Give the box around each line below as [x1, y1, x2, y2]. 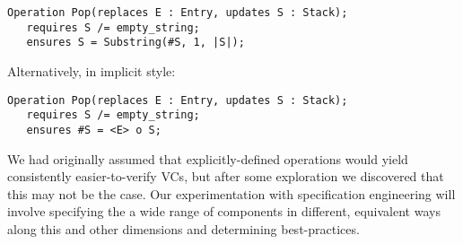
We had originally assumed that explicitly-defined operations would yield [7, 149, 408, 168]
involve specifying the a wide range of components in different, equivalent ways [7, 202, 441, 221]
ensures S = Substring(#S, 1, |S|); [26, 36, 245, 49]
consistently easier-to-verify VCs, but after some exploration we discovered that [7, 167, 444, 186]
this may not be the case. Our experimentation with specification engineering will [7, 184, 456, 203]
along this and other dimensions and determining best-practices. [7, 219, 360, 238]
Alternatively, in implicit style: [7, 61, 176, 80]
